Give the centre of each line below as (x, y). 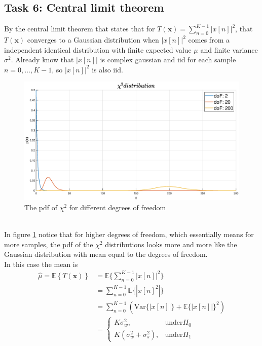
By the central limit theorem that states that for (80, 29)
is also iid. (107, 69)
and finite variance (229, 49)
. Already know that (42, 60)
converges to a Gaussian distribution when (93, 40)
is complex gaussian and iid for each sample (168, 60)
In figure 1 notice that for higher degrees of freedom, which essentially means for (129, 234)
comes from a (209, 40)
